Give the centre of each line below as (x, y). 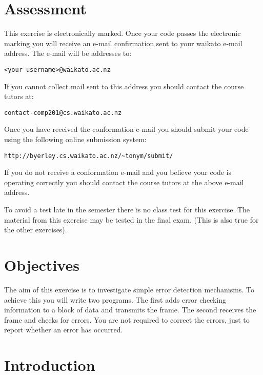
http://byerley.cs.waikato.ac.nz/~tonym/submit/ (89, 156)
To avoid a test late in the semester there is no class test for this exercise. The (127, 210)
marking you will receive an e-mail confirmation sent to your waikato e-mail (123, 43)
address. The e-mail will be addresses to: (68, 53)
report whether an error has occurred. (64, 330)
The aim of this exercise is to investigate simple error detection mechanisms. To (129, 289)
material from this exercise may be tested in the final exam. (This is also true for (131, 219)
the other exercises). (36, 230)
